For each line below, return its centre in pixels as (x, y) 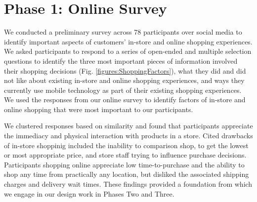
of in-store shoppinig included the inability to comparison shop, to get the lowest (126, 145)
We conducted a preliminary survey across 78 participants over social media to (123, 32)
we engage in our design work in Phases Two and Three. (89, 193)
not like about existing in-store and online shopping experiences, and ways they (124, 80)
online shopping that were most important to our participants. (99, 109)
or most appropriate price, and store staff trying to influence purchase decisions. (125, 155)
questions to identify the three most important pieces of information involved (121, 61)
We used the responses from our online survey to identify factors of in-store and (125, 100)
